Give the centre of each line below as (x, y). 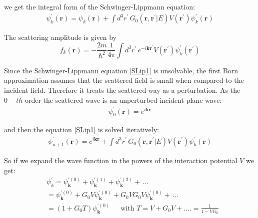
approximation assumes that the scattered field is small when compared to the (124, 80)
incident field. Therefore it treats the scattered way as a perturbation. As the (122, 90)
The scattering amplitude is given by (60, 37)
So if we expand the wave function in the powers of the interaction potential (121, 160)
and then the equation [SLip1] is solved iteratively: (81, 129)
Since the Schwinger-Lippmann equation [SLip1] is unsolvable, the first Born (121, 70)
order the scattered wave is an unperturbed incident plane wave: (123, 100)
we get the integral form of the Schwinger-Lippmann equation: (99, 6)
